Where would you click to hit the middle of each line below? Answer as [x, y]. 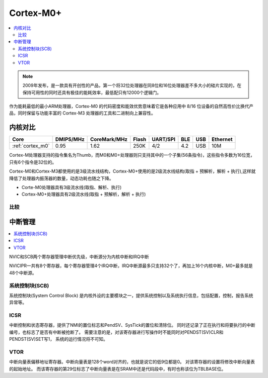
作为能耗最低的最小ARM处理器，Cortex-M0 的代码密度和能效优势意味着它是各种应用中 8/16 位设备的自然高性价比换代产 [131, 106]
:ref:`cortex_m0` [31, 146]
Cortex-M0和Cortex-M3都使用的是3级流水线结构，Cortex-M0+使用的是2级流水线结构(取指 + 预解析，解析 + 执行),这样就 [132, 171]
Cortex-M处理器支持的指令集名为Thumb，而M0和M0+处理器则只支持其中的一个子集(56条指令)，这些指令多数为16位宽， [132, 155]
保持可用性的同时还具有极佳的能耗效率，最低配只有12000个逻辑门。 [92, 93]
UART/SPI [164, 139]
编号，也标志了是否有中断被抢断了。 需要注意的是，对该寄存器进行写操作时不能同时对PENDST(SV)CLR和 [116, 332]
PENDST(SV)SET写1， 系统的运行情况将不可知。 [58, 339]
